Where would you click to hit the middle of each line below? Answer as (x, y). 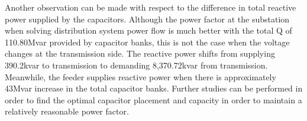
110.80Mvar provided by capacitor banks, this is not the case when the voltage (147, 42)
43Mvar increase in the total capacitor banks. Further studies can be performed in (154, 88)
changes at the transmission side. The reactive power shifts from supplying (140, 53)
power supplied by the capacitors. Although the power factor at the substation (147, 19)
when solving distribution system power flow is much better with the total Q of (148, 30)
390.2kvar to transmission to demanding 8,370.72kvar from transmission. (136, 65)
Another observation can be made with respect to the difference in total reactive (151, 7)
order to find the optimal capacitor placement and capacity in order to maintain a (153, 99)
